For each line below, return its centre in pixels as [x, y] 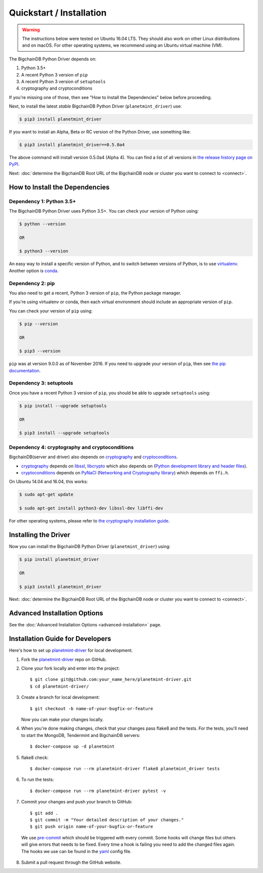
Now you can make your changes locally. [62, 719]
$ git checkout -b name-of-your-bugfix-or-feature [92, 708]
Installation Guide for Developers [60, 639]
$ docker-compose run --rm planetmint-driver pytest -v [98, 791]
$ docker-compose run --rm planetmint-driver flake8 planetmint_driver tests [125, 768]
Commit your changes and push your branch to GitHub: [77, 802]
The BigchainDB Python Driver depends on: [53, 59]
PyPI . [14, 164]
